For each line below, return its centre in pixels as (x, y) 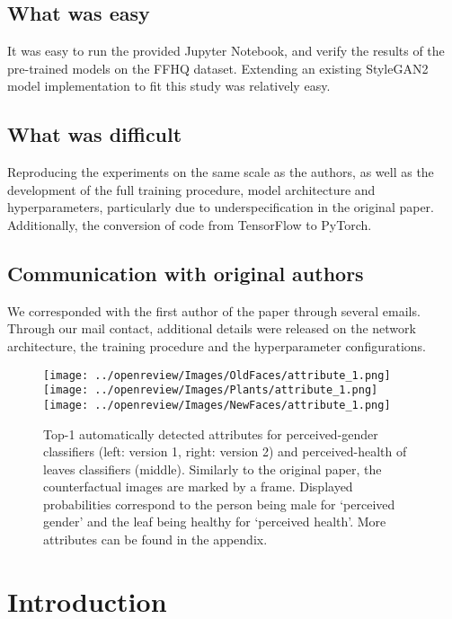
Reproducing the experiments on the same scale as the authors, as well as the (221, 172)
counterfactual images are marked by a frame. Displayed (198, 486)
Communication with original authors (186, 273)
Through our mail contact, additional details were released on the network (212, 328)
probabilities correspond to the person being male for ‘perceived (219, 504)
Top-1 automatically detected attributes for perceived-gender (211, 433)
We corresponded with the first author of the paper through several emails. (214, 310)
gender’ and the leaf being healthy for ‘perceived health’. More (215, 522)
